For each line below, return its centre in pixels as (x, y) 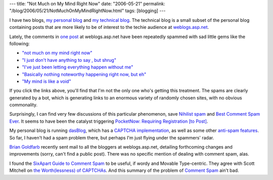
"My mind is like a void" (47, 81)
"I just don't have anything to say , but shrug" (69, 60)
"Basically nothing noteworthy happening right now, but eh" (84, 74)
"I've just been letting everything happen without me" (78, 67)
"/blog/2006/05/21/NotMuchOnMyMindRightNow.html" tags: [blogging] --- (87, 11)
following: (19, 44)
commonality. (24, 105)
